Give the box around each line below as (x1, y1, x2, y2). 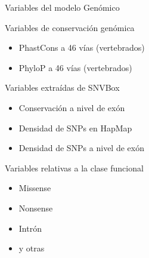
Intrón (18, 222, 42, 234)
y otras (18, 242, 45, 254)
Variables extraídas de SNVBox (5, 81, 120, 94)
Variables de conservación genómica (5, 21, 135, 33)
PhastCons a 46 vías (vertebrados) (18, 41, 145, 54)
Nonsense (18, 201, 53, 214)
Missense (18, 182, 51, 194)
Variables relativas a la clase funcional (5, 161, 144, 174)
